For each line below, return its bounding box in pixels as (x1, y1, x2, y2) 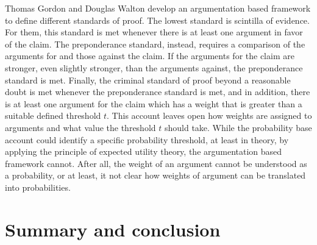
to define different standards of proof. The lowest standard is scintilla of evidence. (5, 13, 310, 26)
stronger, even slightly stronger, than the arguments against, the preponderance (5, 61, 303, 74)
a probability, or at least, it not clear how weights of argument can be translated (5, 169, 306, 182)
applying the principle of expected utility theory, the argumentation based (5, 145, 282, 158)
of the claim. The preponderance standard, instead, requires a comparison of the (5, 37, 305, 50)
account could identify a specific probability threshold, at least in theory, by (5, 133, 289, 146)
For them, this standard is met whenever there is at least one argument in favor (5, 26, 303, 38)
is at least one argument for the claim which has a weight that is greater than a (5, 97, 302, 110)
